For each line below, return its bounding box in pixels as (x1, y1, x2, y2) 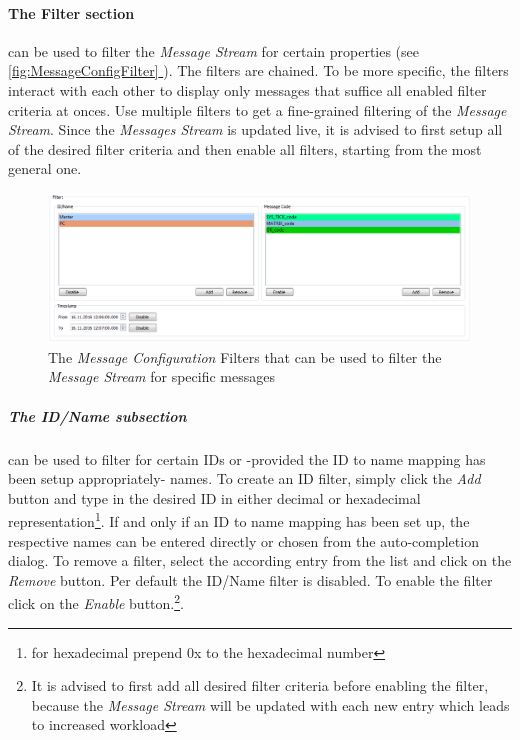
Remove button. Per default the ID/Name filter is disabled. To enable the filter (8, 569, 493, 590)
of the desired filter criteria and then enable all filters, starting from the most (8, 138, 482, 159)
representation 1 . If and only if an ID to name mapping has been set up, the (8, 508, 470, 532)
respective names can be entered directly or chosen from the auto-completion (8, 530, 479, 551)
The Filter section (8, 2, 135, 23)
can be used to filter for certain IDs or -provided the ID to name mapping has (8, 448, 486, 469)
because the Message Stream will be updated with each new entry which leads (31, 694, 510, 715)
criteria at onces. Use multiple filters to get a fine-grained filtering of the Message (8, 99, 507, 120)
